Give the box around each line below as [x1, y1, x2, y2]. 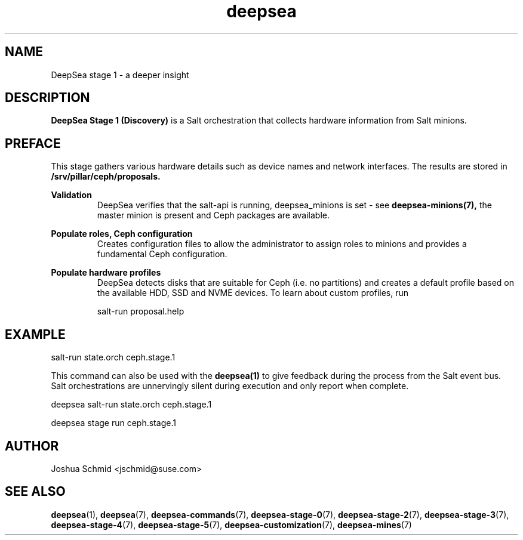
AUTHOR [5, 438, 59, 453]
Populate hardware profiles [51, 267, 161, 278]
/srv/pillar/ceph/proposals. [51, 171, 161, 182]
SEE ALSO [5, 484, 66, 499]
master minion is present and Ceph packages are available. [97, 210, 330, 221]
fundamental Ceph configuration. [97, 249, 227, 260]
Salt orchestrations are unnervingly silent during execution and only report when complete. [51, 381, 409, 391]
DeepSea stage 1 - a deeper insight [51, 69, 189, 80]
